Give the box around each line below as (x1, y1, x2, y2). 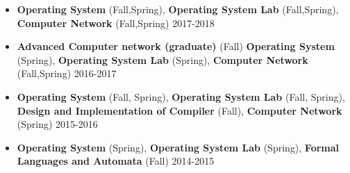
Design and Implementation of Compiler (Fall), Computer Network (17, 103, 342, 117)
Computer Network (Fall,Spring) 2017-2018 (17, 15, 215, 30)
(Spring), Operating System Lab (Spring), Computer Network (17, 52, 308, 67)
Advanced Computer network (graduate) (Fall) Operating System (17, 39, 335, 53)
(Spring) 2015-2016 (17, 117, 98, 131)
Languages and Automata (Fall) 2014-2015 (17, 154, 215, 168)
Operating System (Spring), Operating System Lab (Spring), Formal (17, 140, 340, 154)
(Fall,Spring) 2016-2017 (17, 66, 117, 81)
